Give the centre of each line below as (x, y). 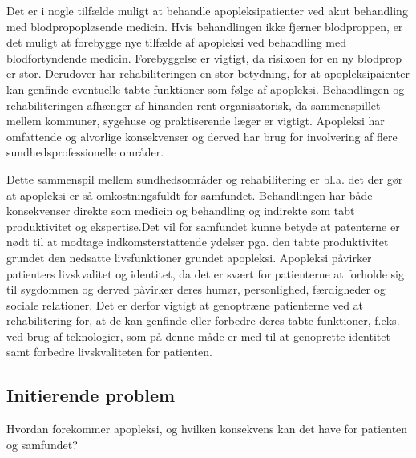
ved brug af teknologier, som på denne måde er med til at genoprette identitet (198, 336)
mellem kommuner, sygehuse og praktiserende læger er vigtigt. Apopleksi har (196, 121)
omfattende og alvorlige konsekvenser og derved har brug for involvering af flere (202, 136)
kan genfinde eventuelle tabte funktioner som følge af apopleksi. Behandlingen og (206, 89)
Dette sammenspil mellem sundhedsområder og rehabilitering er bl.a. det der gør (205, 178)
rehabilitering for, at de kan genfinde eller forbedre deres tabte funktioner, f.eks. (203, 320)
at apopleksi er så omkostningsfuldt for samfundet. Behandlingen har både (190, 195)
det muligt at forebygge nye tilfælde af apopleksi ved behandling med (177, 42)
